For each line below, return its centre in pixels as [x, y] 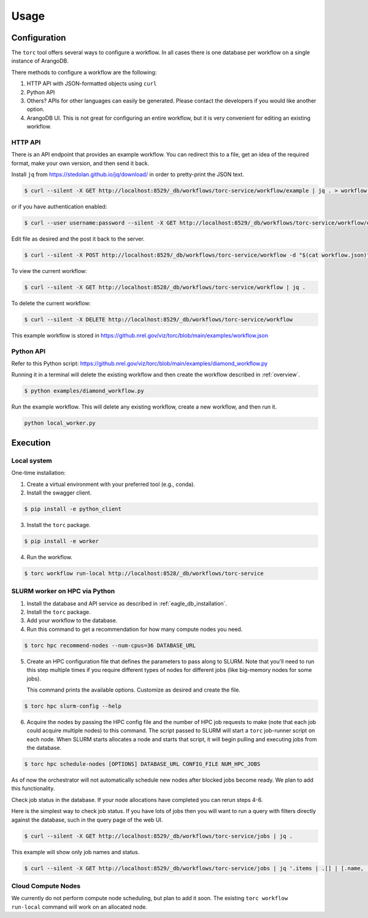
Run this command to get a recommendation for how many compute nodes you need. [135, 629]
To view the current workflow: [49, 271]
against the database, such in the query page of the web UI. [87, 820]
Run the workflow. [50, 557]
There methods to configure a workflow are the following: [84, 72]
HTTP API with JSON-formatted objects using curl [92, 83]
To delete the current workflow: [51, 303]
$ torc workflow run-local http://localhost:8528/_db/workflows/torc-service [144, 573]
